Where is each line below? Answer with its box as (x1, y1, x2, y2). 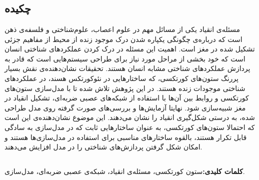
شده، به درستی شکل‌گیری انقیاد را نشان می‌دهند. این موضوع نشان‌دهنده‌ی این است (4, 112, 255, 122)
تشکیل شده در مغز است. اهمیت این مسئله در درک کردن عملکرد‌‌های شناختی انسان (4, 43, 255, 54)
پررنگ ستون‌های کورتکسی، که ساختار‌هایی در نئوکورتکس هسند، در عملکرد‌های (4, 72, 238, 83)
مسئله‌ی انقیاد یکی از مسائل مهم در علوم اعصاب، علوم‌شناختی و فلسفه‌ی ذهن (4, 24, 240, 34)
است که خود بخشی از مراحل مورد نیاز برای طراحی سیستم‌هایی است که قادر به (4, 53, 245, 63)
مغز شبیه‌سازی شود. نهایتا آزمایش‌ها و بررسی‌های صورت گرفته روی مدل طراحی (4, 102, 246, 112)
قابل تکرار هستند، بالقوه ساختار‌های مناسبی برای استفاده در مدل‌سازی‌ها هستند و (4, 131, 247, 142)
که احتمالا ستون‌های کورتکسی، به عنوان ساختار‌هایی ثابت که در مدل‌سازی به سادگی (4, 121, 255, 132)
